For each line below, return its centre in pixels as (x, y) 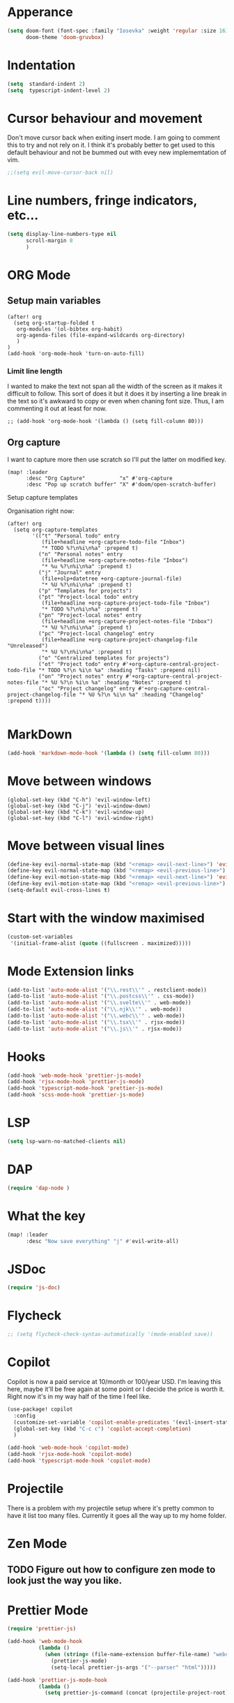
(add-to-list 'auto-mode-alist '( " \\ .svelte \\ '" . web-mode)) (99, 1003)
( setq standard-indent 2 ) (46, 84)
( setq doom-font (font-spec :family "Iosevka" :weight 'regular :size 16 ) (118, 31)
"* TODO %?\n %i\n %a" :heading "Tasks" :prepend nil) (119, 670)
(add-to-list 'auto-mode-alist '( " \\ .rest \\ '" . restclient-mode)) (107, 990)
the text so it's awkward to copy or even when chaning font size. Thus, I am (116, 401)
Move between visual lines (86, 846)
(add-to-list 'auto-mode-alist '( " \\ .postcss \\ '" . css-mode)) (101, 996)
